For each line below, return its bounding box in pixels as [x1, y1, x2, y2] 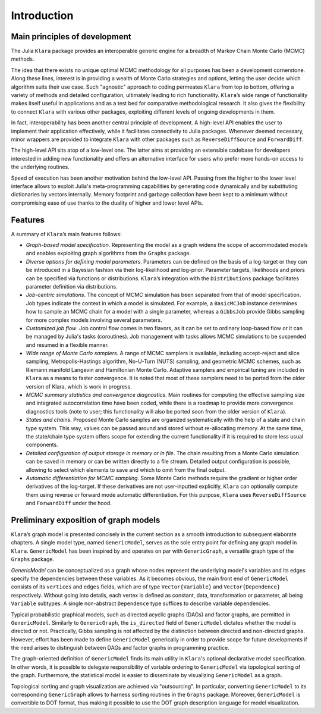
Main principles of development [11, 32, 131, 42]
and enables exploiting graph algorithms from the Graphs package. [26, 250, 191, 257]
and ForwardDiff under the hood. [26, 500, 112, 507]
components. [26, 441, 59, 449]
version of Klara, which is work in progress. [26, 383, 132, 390]
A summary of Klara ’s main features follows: [11, 230, 122, 237]
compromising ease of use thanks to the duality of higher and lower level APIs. [11, 199, 204, 206]
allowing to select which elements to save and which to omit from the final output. [26, 466, 226, 473]
